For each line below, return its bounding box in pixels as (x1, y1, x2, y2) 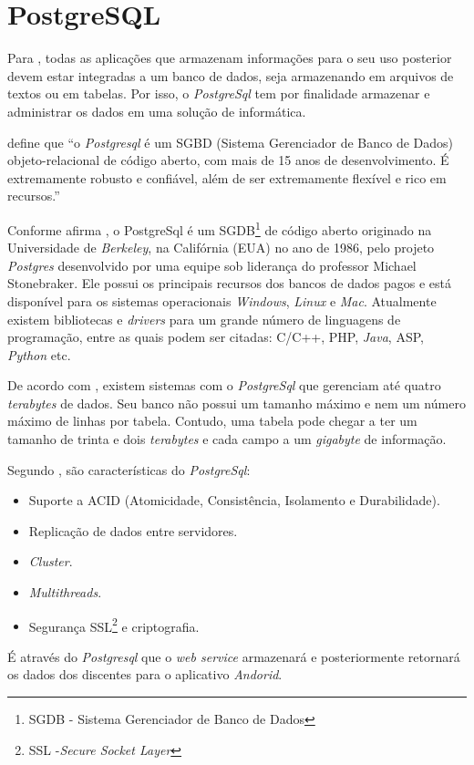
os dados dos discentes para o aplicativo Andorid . (7, 665, 283, 684)
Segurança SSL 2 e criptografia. (28, 614, 200, 636)
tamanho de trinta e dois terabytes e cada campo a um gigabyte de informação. (7, 429, 447, 449)
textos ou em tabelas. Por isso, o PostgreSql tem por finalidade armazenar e (7, 84, 430, 103)
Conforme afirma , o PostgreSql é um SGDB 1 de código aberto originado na (7, 217, 432, 239)
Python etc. (7, 345, 71, 364)
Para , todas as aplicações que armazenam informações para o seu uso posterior (7, 48, 452, 67)
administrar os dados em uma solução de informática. (7, 101, 306, 120)
